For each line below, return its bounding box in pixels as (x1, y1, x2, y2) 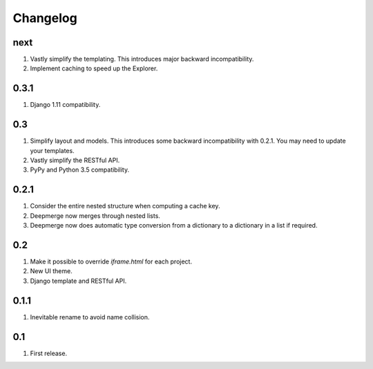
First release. (30, 349, 68, 357)
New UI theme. (30, 267, 73, 275)
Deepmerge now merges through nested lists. (30, 211, 160, 220)
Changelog (12, 10, 77, 26)
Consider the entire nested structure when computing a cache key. (30, 202, 220, 210)
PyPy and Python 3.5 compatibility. (30, 166, 130, 174)
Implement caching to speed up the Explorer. (30, 64, 158, 72)
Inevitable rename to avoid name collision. (30, 312, 150, 321)
